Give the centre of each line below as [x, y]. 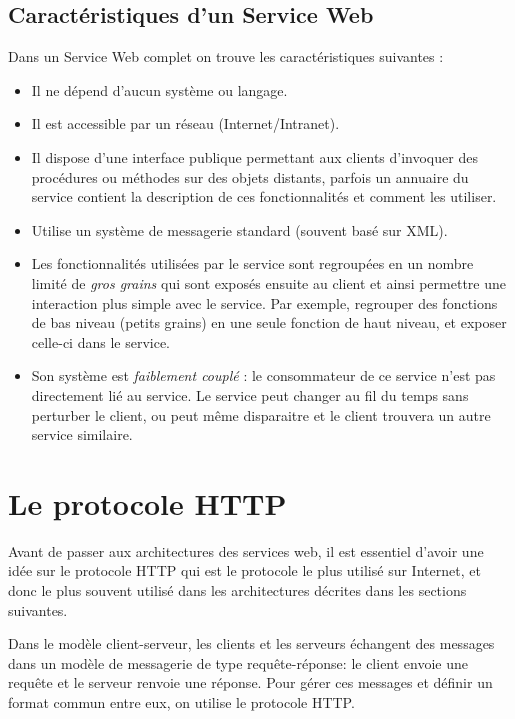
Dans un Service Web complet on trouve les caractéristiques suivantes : [226, 56]
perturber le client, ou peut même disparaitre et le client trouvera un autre [261, 414]
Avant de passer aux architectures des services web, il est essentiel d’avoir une [246, 550]
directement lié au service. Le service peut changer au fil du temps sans [250, 394]
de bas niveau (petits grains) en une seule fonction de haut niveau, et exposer [269, 322]
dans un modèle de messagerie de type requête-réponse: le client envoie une [238, 662]
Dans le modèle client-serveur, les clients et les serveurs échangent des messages [251, 643]
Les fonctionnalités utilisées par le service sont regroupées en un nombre [252, 263]
